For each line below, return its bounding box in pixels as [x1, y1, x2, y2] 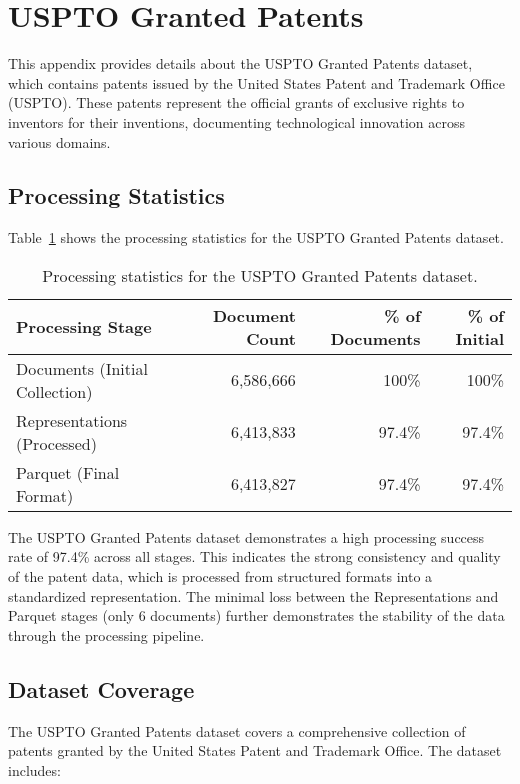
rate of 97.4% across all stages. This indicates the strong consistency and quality [8, 546, 501, 567]
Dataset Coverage [8, 673, 195, 704]
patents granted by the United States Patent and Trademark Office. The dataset [8, 740, 502, 761]
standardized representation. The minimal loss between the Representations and [8, 585, 499, 606]
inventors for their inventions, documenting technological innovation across [8, 111, 466, 132]
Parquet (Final [16, 460, 120, 484]
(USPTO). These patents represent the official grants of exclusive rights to [8, 92, 465, 113]
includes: [8, 759, 61, 780]
